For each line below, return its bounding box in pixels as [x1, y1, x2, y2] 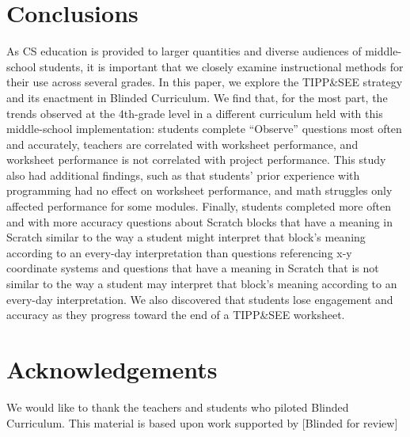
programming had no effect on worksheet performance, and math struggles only [6, 182, 393, 199]
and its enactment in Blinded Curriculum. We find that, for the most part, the [6, 89, 388, 105]
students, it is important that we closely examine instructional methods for [40, 58, 404, 74]
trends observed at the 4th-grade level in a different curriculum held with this [6, 104, 383, 121]
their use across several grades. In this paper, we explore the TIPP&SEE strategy [6, 74, 403, 90]
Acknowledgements [6, 353, 218, 385]
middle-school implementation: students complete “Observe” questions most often [6, 120, 402, 137]
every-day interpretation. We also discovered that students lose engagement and [6, 291, 393, 307]
